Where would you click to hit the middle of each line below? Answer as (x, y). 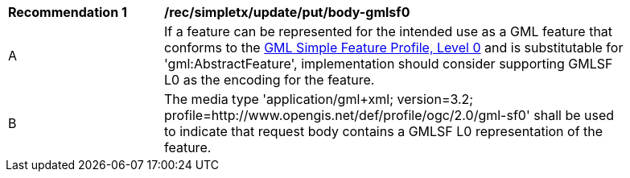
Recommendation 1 (68, 12)
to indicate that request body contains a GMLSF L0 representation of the (384, 131)
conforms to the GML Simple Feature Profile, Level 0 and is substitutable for (394, 48)
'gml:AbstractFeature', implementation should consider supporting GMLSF (389, 64)
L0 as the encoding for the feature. (270, 80)
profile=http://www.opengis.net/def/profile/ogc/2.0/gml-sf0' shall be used (389, 115)
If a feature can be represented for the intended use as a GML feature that (389, 31)
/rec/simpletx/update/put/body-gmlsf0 (287, 12)
